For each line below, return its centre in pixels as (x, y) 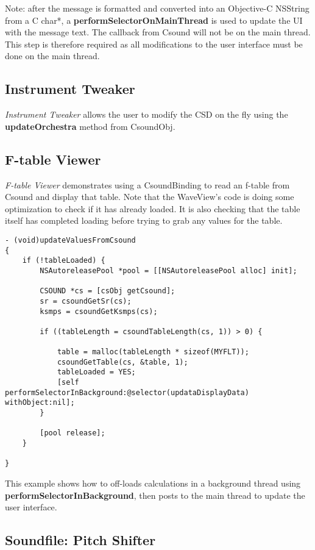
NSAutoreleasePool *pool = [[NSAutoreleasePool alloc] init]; (168, 270)
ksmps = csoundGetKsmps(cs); (99, 311)
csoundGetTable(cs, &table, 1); (122, 362)
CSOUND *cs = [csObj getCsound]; (108, 291)
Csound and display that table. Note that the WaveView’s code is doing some (150, 197)
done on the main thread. (52, 56)
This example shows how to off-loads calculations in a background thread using (153, 483)
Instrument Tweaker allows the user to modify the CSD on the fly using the (147, 114)
